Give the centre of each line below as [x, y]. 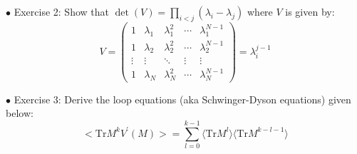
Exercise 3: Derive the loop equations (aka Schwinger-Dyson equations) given [182, 99]
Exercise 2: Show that [61, 11]
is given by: [310, 11]
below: [20, 113]
